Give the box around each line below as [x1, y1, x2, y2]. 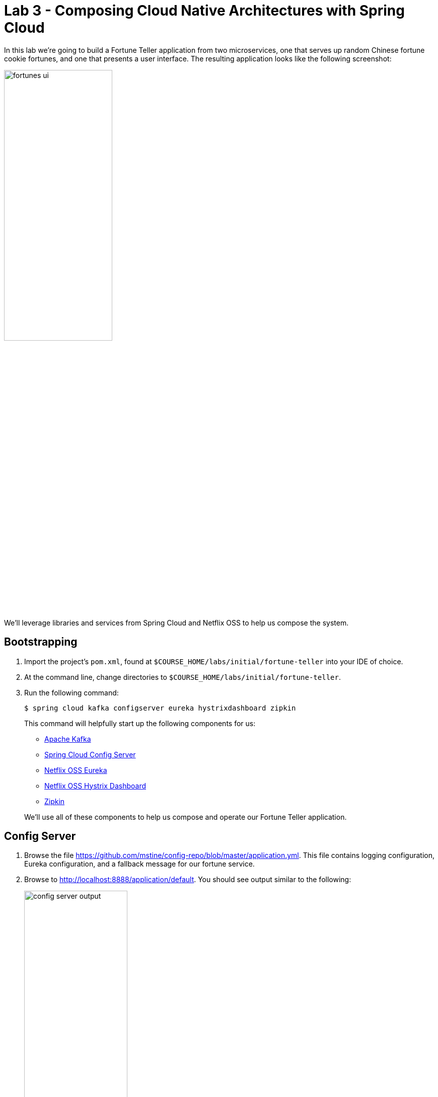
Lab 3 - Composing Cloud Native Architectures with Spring [4, 2, 405, 19]
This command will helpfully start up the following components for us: [24, 719, 256, 728]
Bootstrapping [4, 636, 78, 649]
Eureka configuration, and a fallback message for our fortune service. [24, 859, 255, 869]
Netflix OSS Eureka [44, 765, 107, 774]
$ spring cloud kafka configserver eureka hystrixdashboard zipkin [24, 703, 296, 712]
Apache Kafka [44, 734, 91, 743]
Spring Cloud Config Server [44, 750, 136, 759]
